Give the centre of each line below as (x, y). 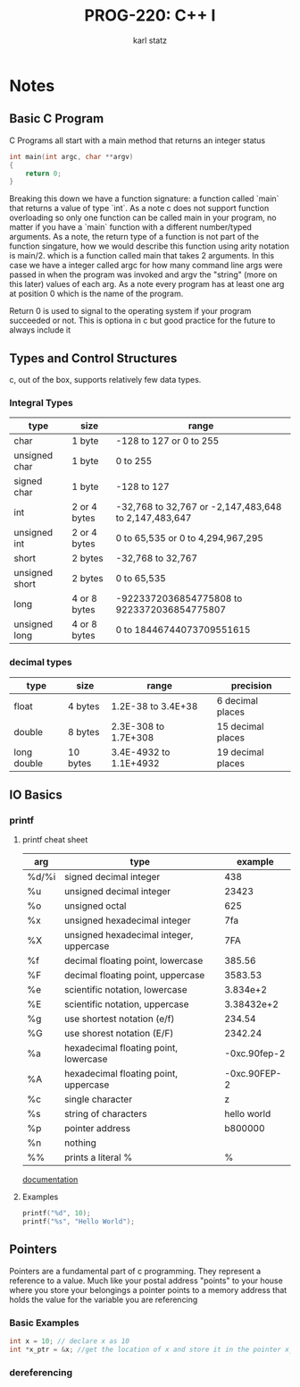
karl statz (150, 40)
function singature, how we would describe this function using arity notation (150, 246)
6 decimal (237, 700)
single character (98, 1099)
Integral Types (41, 402)
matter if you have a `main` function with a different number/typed (131, 227)
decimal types (41, 663)
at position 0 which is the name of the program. (96, 294)
